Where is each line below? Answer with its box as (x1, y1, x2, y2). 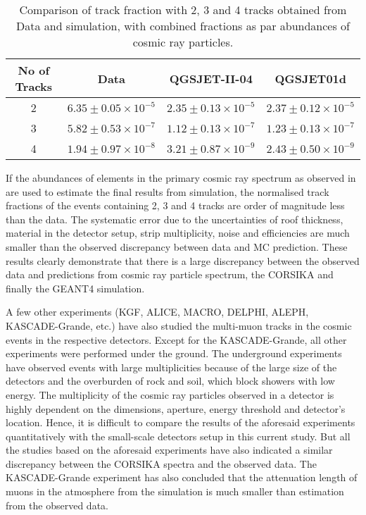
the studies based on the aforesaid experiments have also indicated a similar (6, 442, 333, 457)
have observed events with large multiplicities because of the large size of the (6, 359, 337, 374)
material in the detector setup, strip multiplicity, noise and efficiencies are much (6, 225, 350, 240)
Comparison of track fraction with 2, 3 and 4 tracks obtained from (19, 1, 347, 18)
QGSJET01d (274, 70, 347, 87)
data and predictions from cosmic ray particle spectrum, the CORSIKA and (6, 267, 334, 282)
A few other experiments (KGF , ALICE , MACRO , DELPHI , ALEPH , (6, 304, 309, 319)
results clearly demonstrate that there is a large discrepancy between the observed (6, 253, 360, 268)
